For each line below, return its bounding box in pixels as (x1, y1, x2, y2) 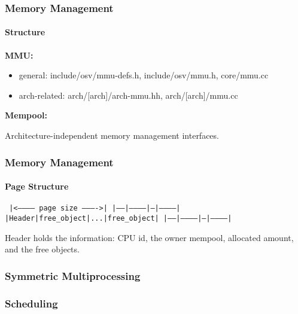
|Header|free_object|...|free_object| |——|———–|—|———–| (5, 214, 232, 222)
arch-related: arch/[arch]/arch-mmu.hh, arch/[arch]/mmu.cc (19, 89, 238, 101)
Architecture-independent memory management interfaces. (5, 129, 219, 142)
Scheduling (5, 295, 58, 310)
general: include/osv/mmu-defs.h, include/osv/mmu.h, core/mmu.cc (19, 69, 269, 81)
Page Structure (5, 180, 69, 193)
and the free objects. (5, 243, 80, 255)
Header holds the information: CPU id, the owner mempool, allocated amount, (5, 231, 294, 243)
